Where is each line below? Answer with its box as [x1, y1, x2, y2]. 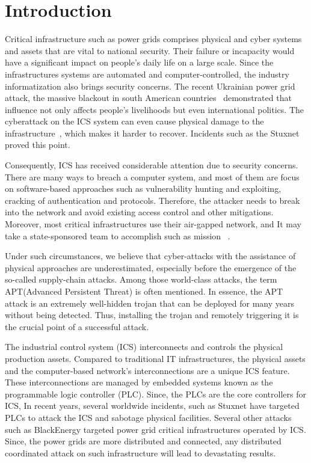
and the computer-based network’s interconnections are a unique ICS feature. [5, 364, 290, 376]
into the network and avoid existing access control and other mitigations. [5, 206, 274, 218]
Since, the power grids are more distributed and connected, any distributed [5, 435, 282, 447]
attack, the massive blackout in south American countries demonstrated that [5, 91, 292, 104]
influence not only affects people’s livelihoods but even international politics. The [5, 103, 304, 115]
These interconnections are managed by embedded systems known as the [5, 376, 273, 388]
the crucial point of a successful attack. [5, 320, 149, 333]
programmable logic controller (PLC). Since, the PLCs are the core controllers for [5, 387, 306, 400]
